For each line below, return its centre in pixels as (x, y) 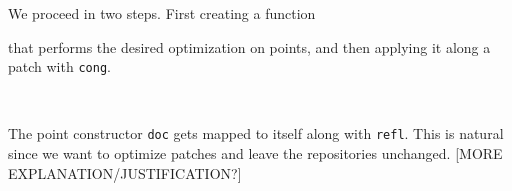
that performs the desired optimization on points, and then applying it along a (249, 46)
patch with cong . (59, 66)
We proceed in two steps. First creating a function (162, 13)
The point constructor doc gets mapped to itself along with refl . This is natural (256, 133)
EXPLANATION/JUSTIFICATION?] (125, 172)
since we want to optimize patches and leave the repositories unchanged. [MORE (255, 153)
